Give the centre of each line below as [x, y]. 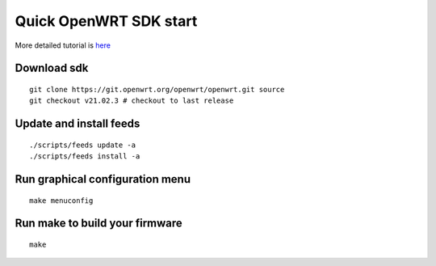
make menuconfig [61, 201]
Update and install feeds [78, 124]
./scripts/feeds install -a [85, 156]
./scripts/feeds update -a [83, 145]
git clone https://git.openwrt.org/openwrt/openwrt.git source [157, 89]
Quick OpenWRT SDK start [106, 21]
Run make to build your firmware [99, 224]
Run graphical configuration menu [103, 179]
